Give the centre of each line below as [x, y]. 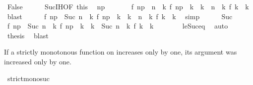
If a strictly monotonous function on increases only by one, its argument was [121, 52]
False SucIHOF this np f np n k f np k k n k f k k [128, 6]
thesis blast [28, 35]
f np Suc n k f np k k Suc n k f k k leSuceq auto [118, 26]
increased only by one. [38, 61]
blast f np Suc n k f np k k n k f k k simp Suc [120, 16]
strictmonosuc [28, 78]
